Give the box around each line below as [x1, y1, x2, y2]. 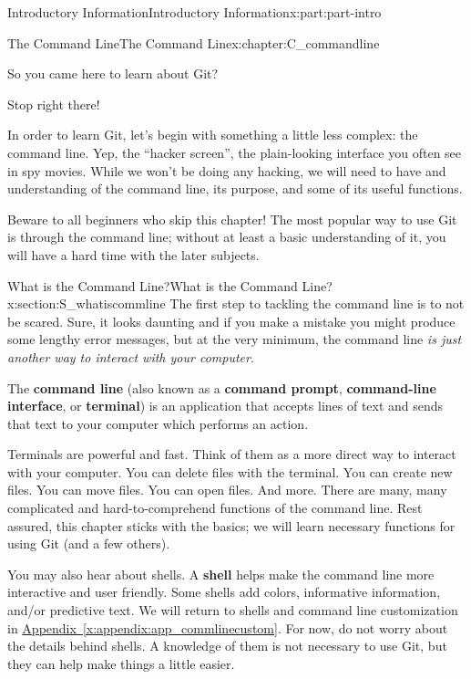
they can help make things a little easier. [7, 653, 235, 673]
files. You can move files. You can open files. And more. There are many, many [7, 480, 447, 499]
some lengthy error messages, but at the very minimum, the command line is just [7, 329, 462, 349]
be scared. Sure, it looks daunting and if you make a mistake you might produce [7, 311, 456, 330]
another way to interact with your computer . [7, 347, 254, 366]
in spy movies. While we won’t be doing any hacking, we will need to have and [7, 161, 446, 180]
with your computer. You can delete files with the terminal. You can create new [7, 462, 453, 481]
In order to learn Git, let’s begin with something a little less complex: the [7, 125, 418, 144]
